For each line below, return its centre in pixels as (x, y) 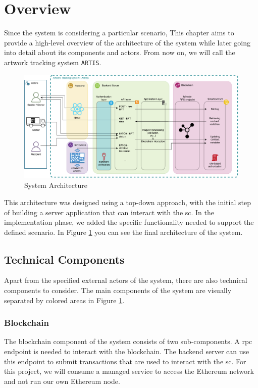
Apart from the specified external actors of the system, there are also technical (126, 280)
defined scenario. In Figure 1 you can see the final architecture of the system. (123, 232)
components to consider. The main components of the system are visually (118, 290)
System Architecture (56, 185)
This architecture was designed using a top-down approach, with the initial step (127, 202)
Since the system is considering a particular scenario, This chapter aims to (119, 33)
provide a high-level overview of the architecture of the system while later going (127, 42)
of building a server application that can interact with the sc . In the (109, 212)
